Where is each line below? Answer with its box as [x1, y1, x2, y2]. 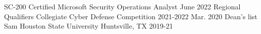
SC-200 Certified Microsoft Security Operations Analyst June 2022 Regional [4, 1, 241, 11]
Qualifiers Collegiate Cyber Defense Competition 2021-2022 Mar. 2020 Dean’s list [4, 11, 257, 21]
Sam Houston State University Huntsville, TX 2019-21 [4, 21, 173, 31]
